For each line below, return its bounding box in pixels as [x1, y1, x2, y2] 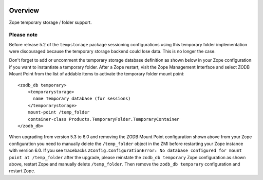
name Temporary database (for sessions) [33, 96, 131, 102]
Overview [9, 6, 39, 15]
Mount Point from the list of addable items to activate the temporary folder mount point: [9, 71, 185, 77]
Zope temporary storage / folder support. [9, 19, 92, 25]
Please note [9, 32, 38, 38]
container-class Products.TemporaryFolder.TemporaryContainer [27, 116, 180, 122]
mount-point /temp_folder [27, 109, 90, 115]
